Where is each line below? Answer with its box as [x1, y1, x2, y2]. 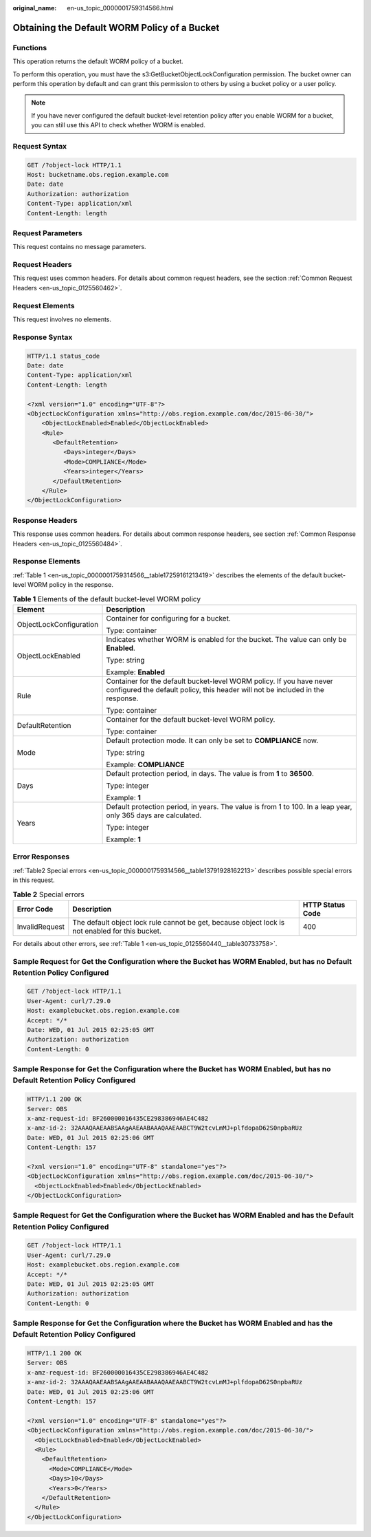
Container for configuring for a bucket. [106, 613, 232, 623]
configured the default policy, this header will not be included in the [106, 685, 324, 694]
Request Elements [12, 301, 75, 310]
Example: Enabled [106, 667, 165, 677]
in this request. [12, 876, 55, 884]
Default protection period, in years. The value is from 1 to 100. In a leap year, [106, 802, 352, 811]
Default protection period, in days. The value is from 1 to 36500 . [106, 768, 314, 778]
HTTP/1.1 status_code [27, 352, 100, 360]
